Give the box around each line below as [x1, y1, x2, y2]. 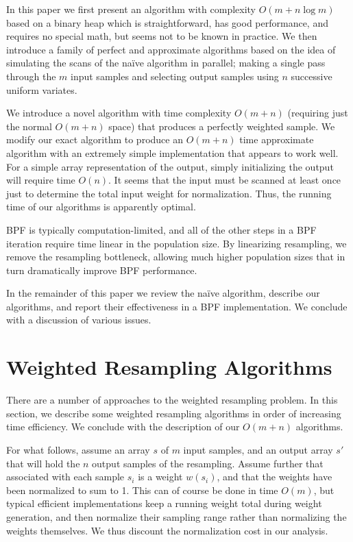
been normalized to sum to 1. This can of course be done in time [6, 482, 278, 497]
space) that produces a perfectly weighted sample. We [108, 119, 335, 133]
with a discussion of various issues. [6, 312, 151, 327]
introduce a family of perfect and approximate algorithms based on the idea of [6, 42, 336, 56]
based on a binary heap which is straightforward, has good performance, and [6, 15, 328, 29]
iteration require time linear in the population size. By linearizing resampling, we [6, 236, 347, 250]
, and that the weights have [217, 469, 332, 484]
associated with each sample [6, 469, 125, 484]
